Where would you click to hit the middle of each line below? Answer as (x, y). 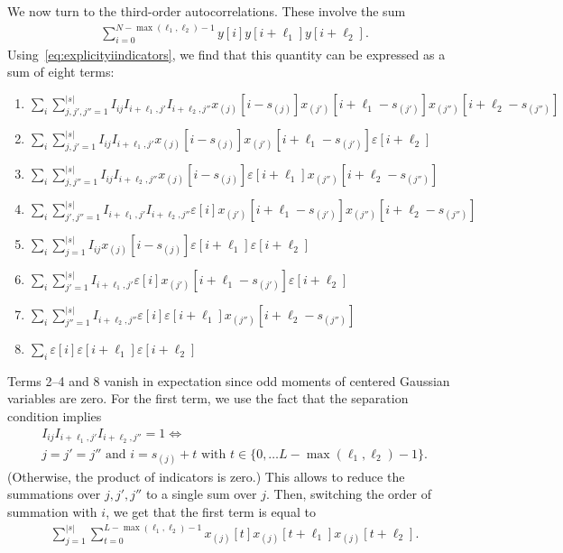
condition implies (55, 416)
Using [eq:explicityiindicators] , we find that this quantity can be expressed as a (226, 54)
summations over (54, 494)
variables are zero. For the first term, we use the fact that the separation (208, 398)
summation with (52, 511)
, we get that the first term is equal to (211, 511)
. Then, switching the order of (349, 494)
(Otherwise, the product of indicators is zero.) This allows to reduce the (206, 476)
